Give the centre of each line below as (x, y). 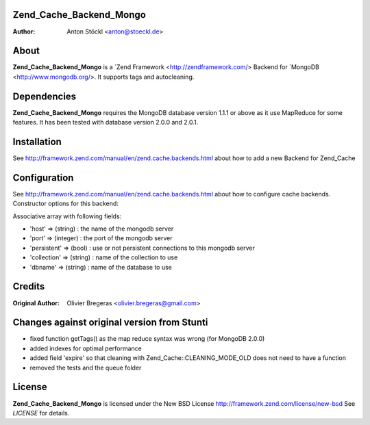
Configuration (43, 178)
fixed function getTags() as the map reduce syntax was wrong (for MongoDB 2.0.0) (147, 339)
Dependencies (45, 96)
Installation (37, 141)
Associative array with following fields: (67, 216)
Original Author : (36, 303)
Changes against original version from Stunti (110, 323)
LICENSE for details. (41, 413)
